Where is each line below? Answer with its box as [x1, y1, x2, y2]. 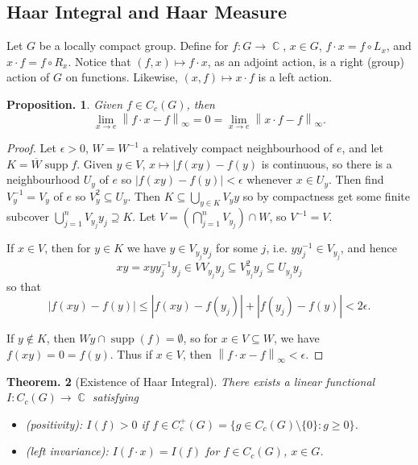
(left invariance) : [25, 442, 109, 459]
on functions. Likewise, [65, 69, 178, 85]
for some [216, 239, 258, 256]
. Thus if [110, 345, 152, 362]
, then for [44, 239, 91, 256]
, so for [183, 330, 218, 347]
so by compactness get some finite [242, 187, 410, 204]
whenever [246, 171, 293, 188]
